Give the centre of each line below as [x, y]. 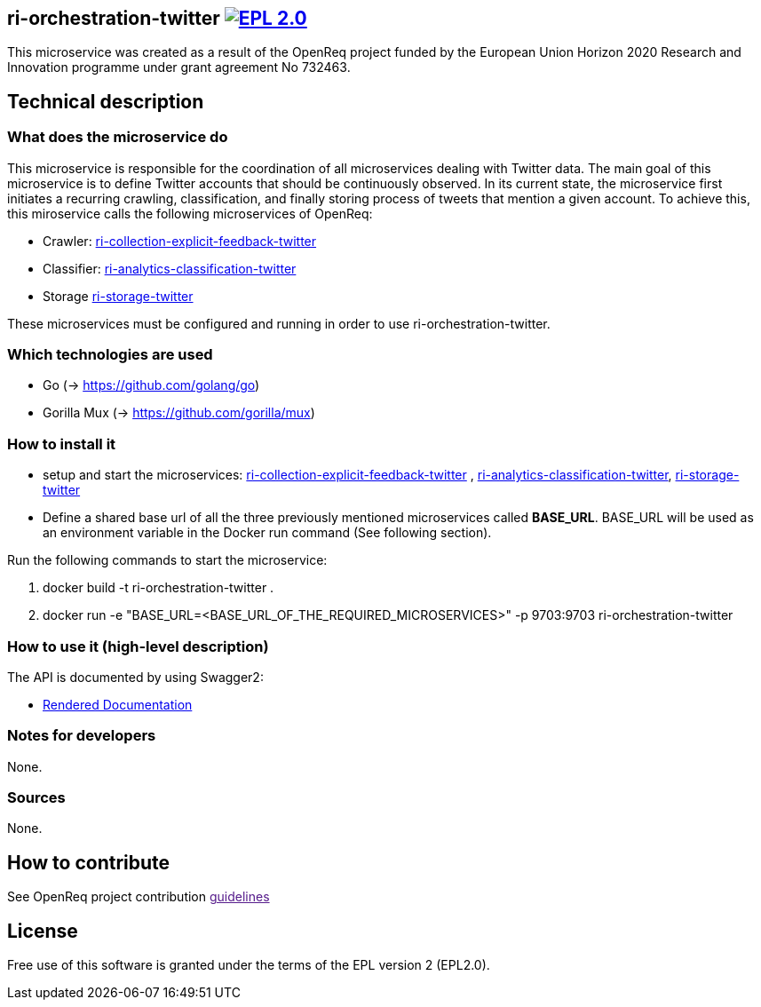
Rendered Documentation [118, 704]
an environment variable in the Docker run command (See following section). [267, 533]
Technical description [106, 101]
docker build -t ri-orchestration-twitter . [159, 588]
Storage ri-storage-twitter [118, 296]
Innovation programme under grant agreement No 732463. [179, 67]
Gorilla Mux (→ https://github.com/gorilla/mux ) [179, 413]
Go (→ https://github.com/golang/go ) [151, 385]
